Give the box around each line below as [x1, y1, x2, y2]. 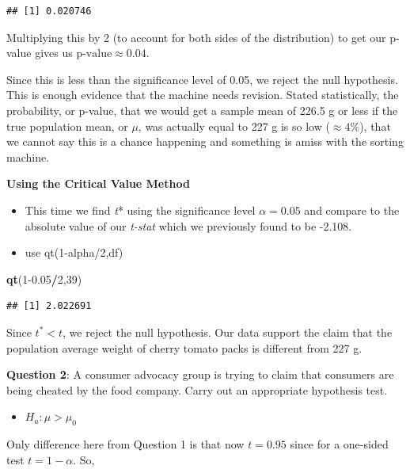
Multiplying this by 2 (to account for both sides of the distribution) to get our [6, 29, 386, 45]
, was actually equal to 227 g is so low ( [138, 117, 330, 134]
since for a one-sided [290, 436, 389, 452]
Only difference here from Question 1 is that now [6, 436, 245, 452]
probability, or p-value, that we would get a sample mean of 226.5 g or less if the [6, 101, 398, 118]
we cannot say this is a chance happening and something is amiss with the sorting [6, 133, 404, 150]
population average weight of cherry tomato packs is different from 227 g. [6, 339, 363, 356]
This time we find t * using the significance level [25, 201, 256, 218]
